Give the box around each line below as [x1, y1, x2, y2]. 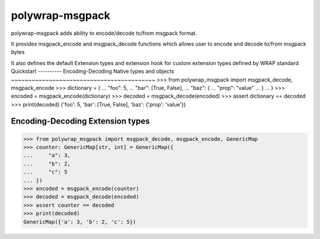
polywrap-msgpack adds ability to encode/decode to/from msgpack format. [11, 30, 197, 37]
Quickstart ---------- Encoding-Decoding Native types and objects [11, 68, 174, 75]
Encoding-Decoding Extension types [11, 116, 151, 127]
